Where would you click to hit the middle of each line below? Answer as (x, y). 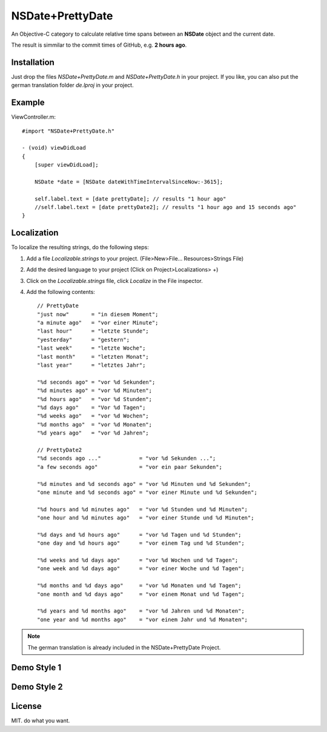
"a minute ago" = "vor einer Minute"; (98, 323)
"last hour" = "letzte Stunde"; (93, 331)
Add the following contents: (61, 291)
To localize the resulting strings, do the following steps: (80, 247)
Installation (33, 62)
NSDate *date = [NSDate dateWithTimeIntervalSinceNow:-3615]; (129, 181)
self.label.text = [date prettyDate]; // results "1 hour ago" (130, 199)
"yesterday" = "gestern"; (84, 340)
